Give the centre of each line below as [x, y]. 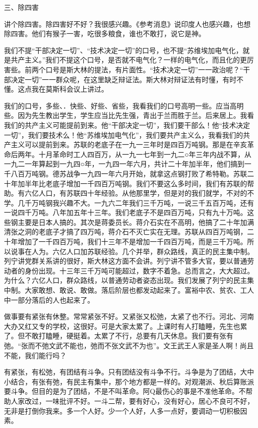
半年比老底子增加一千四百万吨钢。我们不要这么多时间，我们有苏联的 [136, 183]
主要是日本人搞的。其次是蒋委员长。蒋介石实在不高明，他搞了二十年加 [132, 222]
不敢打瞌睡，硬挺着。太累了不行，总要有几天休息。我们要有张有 [129, 336]
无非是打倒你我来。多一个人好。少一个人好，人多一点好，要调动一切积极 [122, 410]
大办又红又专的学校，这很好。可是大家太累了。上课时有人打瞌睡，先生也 [122, 326]
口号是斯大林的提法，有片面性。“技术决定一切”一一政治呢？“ [144, 69]
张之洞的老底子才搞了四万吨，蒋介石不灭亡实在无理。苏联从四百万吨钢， [129, 232]
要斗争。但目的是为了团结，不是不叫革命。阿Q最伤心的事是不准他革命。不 [125, 391]
